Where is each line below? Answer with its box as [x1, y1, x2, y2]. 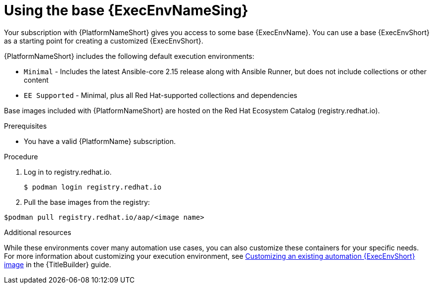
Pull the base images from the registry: [24, 197, 150, 206]
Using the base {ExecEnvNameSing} [4, 2, 248, 19]
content [24, 75, 49, 84]
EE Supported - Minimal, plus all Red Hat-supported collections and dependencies [24, 91, 297, 99]
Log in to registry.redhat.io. [24, 167, 112, 176]
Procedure [4, 152, 38, 161]
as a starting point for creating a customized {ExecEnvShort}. [4, 36, 203, 45]
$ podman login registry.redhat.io [24, 183, 162, 191]
